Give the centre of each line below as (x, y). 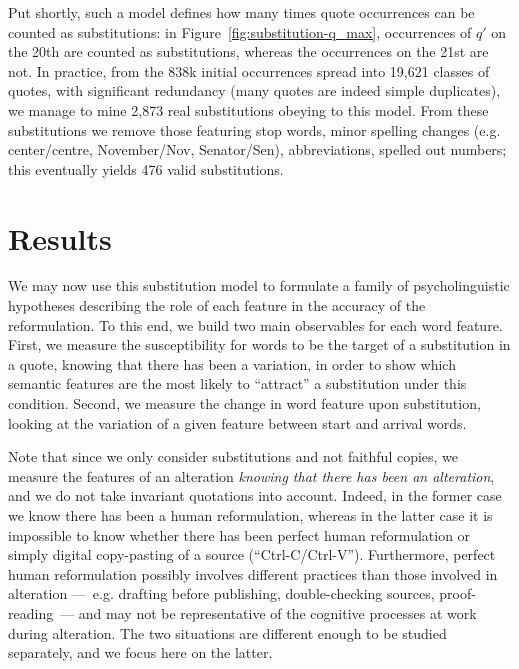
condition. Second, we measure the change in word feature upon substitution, (244, 403)
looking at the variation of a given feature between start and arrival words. (237, 422)
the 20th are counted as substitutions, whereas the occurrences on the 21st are (248, 51)
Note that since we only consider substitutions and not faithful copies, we (233, 456)
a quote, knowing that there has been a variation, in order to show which (232, 363)
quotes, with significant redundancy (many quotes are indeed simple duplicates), (254, 90)
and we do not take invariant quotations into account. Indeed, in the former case (255, 495)
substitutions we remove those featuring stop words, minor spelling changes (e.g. (254, 129)
